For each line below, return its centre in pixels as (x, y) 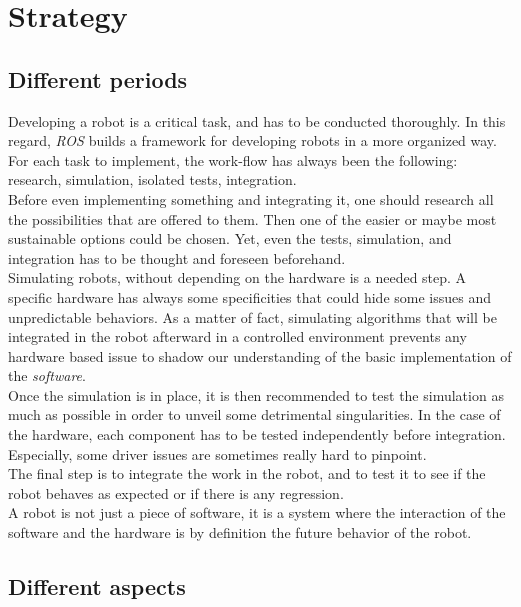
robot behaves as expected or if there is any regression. (176, 492)
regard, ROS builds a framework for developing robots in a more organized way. (252, 140)
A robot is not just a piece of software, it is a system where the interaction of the (257, 512)
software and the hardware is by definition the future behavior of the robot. (240, 532)
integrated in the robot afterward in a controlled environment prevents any (237, 336)
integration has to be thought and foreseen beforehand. (177, 257)
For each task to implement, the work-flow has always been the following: (233, 159)
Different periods (98, 78)
